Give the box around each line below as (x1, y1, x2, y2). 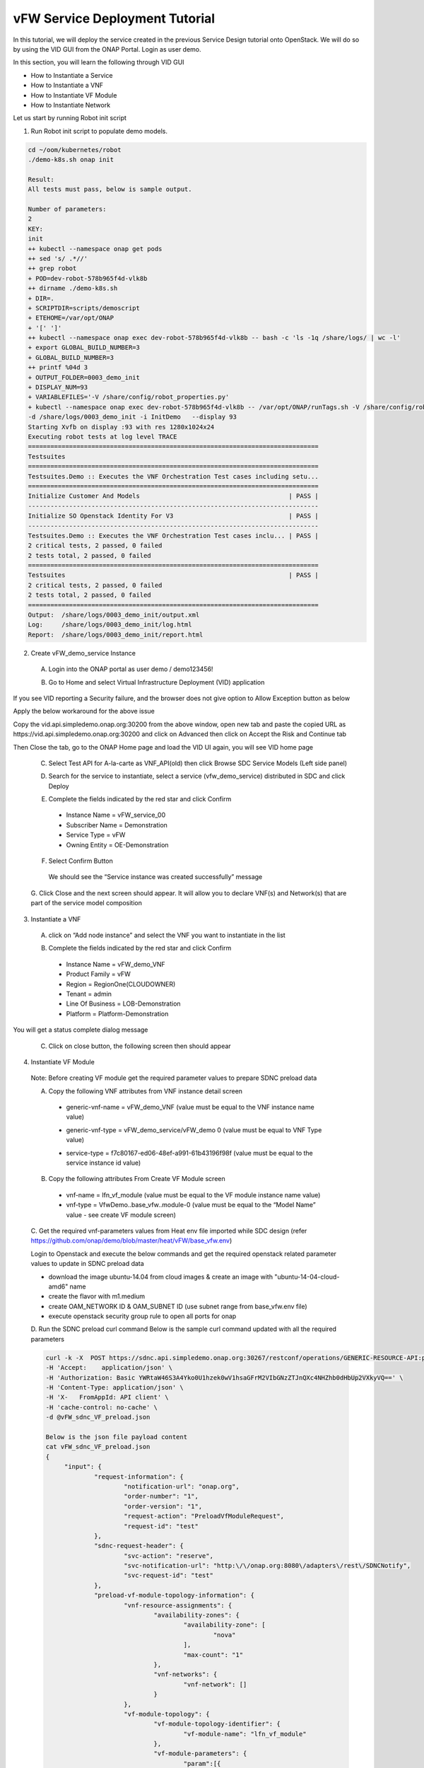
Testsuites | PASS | (28, 571, 319, 579)
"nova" (213, 1631, 236, 1639)
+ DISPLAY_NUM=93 (28, 383, 88, 392)
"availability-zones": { (153, 1611, 240, 1619)
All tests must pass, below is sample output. (28, 185, 192, 194)
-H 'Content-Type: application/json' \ (45, 1383, 184, 1392)
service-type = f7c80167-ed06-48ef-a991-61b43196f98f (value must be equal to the (66, 1148, 314, 1157)
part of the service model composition (30, 899, 143, 907)
